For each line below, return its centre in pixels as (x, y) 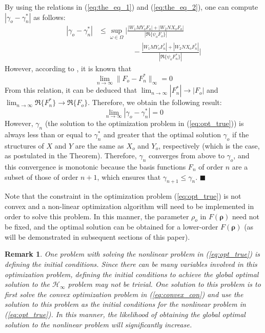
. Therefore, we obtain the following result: (155, 102)
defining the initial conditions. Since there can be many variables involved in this (131, 264)
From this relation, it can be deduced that (71, 90)
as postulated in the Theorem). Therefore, (71, 155)
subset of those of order (42, 176)
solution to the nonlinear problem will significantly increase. (98, 324)
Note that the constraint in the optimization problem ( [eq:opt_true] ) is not (123, 196)
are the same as (99, 145)
